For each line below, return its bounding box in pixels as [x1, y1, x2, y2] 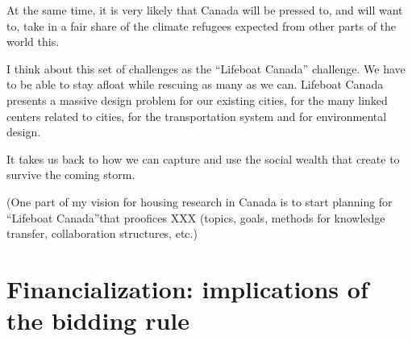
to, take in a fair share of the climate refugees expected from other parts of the [6, 17, 397, 34]
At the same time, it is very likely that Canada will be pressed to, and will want [6, 2, 403, 18]
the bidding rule [6, 304, 189, 337]
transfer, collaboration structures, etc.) [6, 225, 198, 242]
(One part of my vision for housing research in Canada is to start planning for [6, 193, 393, 210]
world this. [6, 33, 60, 50]
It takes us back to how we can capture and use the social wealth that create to [6, 150, 400, 167]
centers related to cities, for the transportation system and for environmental [6, 107, 387, 124]
